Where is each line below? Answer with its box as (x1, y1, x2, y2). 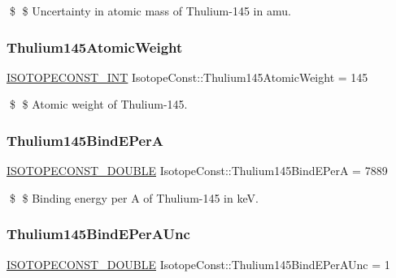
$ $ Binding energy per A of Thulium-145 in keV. (9, 189, 259, 206)
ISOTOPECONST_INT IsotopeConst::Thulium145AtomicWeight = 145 (7, 68, 368, 85)
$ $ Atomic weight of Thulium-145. (9, 96, 188, 113)
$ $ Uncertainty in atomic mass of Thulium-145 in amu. (9, 2, 291, 19)
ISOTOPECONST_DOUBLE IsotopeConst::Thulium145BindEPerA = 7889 (7, 162, 388, 179)
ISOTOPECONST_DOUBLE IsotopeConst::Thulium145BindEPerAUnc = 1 (7, 255, 390, 272)
